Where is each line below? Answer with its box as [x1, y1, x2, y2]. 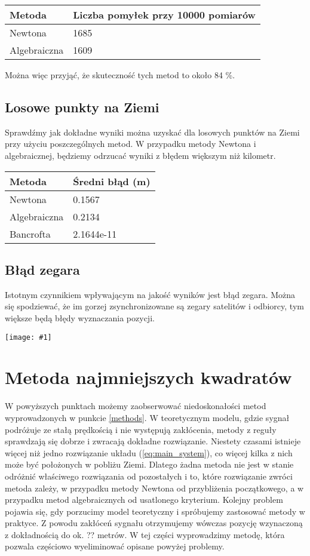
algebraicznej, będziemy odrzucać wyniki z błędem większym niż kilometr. [5, 149, 276, 161]
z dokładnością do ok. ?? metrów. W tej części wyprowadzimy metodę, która [5, 528, 285, 540]
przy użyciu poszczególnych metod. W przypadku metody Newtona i [5, 137, 256, 150]
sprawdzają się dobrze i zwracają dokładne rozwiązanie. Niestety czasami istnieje [5, 435, 301, 447]
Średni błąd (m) [73, 174, 151, 188]
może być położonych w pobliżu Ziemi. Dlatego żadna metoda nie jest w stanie [5, 458, 294, 471]
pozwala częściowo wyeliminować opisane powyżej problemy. [5, 540, 225, 552]
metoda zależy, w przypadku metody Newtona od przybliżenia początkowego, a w [5, 481, 304, 494]
